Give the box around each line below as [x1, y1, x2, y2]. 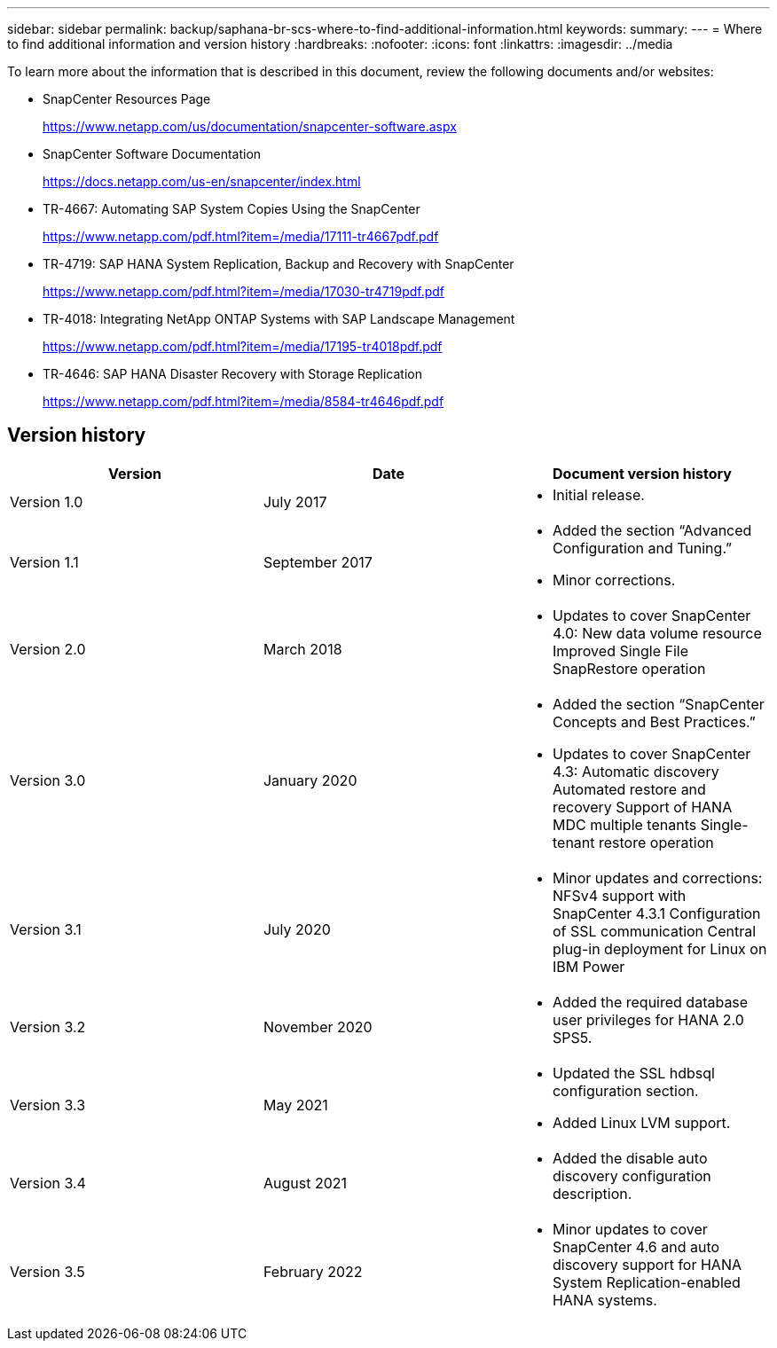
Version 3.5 [10, 1262, 85, 1281]
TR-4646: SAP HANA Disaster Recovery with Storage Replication [43, 366, 422, 381]
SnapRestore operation [552, 659, 706, 678]
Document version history [553, 464, 732, 482]
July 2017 [263, 492, 327, 511]
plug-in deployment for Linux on [552, 939, 767, 958]
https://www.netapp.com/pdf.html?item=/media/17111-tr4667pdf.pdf [43, 229, 439, 244]
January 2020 [263, 771, 357, 789]
